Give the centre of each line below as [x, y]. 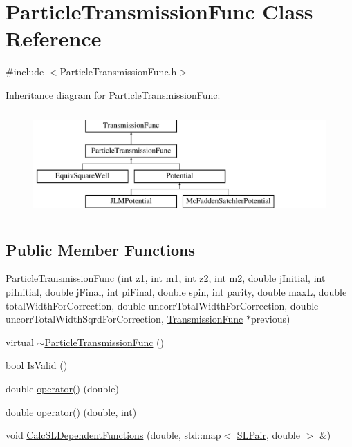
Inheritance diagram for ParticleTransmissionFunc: [113, 94]
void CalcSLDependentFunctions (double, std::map [113, 435]
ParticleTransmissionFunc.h [118, 72]
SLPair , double [268, 435]
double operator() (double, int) [71, 411]
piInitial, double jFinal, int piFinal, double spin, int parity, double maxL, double [176, 292]
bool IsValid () [37, 365]
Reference [54, 38]
